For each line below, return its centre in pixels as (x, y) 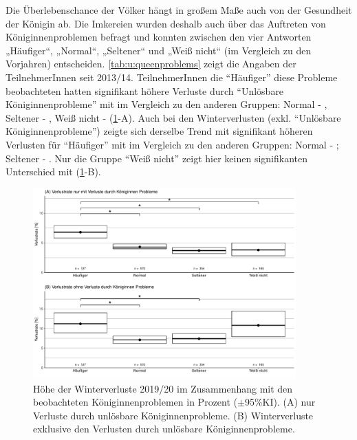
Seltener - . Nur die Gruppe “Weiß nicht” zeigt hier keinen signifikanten (157, 158)
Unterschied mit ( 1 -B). (53, 172)
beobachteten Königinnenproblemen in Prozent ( (136, 402)
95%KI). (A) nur (280, 402)
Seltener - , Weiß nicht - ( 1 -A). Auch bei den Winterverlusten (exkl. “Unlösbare (173, 117)
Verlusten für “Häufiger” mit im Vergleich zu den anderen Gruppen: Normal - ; (172, 144)
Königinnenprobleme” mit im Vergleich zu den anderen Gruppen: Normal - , (166, 104)
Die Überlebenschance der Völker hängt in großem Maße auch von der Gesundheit (179, 10)
